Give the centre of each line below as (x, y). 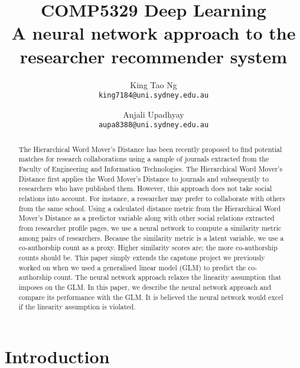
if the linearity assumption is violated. (77, 307)
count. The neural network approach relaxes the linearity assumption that (168, 277)
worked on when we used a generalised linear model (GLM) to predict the (132, 267)
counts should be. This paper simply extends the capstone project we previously (142, 258)
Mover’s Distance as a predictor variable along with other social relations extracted (146, 218)
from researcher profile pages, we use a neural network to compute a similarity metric (150, 228)
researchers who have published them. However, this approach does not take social (145, 188)
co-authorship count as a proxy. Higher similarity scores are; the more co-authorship (148, 248)
